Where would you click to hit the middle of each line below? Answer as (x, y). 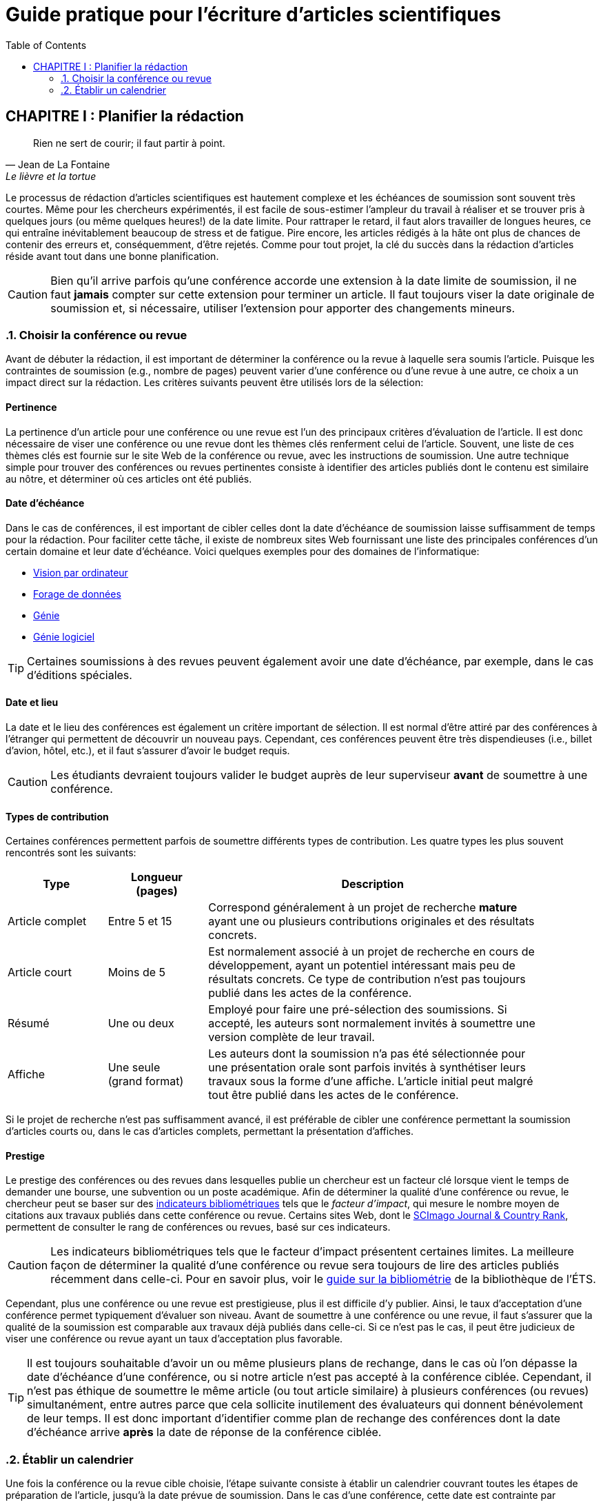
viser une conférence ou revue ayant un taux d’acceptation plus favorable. (174, 1339)
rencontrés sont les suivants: (71, 853)
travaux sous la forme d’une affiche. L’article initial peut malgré (371, 1081)
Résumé (29, 1023)
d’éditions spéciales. (80, 675)
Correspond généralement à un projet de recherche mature (363, 908)
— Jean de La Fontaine (58, 164)
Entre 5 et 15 (140, 921)
